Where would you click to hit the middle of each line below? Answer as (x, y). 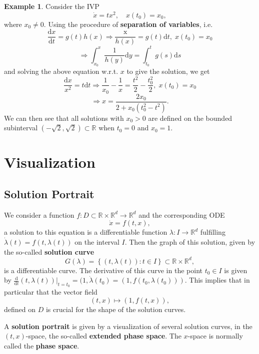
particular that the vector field (51, 292)
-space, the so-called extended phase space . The (103, 336)
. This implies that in (217, 280)
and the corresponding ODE (182, 214)
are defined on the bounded (190, 118)
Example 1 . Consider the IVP (52, 6)
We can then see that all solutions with (64, 118)
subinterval (21, 128)
